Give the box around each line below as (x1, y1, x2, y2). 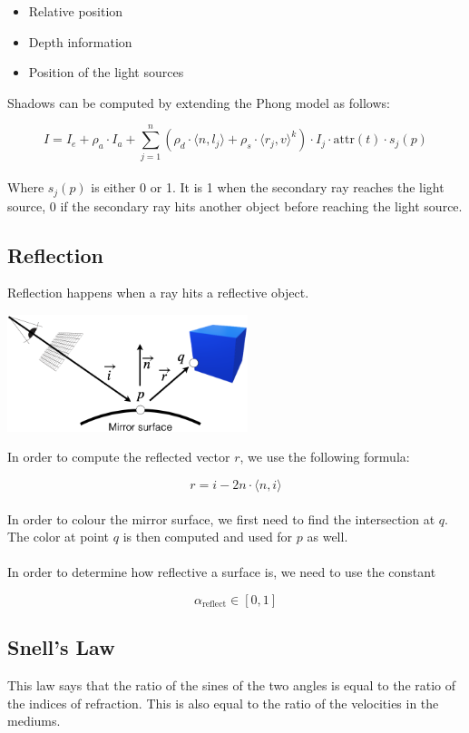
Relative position (28, 2, 123, 20)
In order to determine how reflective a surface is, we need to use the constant (7, 562, 436, 582)
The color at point (7, 527, 110, 546)
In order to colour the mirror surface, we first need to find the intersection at (7, 509, 435, 528)
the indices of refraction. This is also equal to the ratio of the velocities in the (7, 693, 439, 712)
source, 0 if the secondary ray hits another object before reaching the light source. (7, 196, 463, 215)
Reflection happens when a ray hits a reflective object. (7, 283, 309, 302)
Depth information (28, 32, 132, 51)
